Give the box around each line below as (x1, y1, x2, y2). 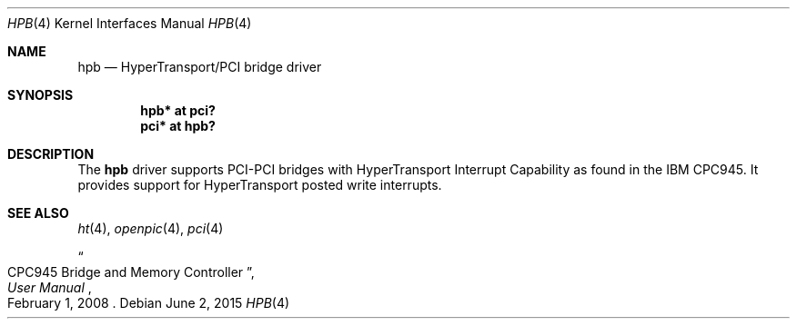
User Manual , (7, 280, 92, 295)
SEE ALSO (7, 205, 69, 221)
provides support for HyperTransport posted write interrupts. (77, 177, 442, 193)
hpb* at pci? (140, 103, 216, 118)
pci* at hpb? (140, 118, 216, 133)
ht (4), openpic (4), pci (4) (77, 221, 224, 236)
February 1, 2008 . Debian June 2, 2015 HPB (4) (7, 295, 290, 311)
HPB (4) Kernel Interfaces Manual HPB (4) (7, 15, 252, 31)
